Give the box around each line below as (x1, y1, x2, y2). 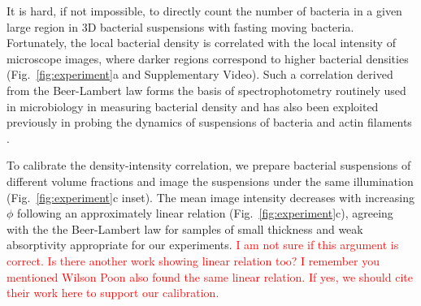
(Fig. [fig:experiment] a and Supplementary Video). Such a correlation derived (7, 66, 393, 83)
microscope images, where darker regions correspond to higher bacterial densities (7, 50, 409, 67)
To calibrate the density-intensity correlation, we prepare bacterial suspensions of (7, 157, 411, 174)
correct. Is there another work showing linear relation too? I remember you (7, 252, 380, 269)
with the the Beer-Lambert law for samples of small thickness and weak (7, 220, 363, 237)
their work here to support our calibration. (7, 284, 219, 301)
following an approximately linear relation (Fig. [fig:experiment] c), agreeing (17, 205, 393, 222)
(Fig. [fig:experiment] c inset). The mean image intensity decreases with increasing (7, 188, 414, 205)
